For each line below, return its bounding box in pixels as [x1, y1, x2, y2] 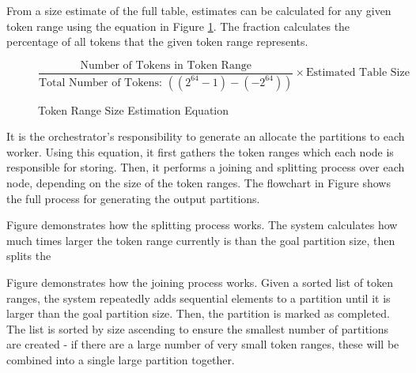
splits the [6, 247, 51, 264]
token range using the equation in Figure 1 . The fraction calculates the [6, 17, 350, 34]
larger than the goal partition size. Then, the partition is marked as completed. [6, 305, 390, 322]
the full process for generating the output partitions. [6, 190, 260, 206]
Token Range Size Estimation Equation [38, 101, 229, 118]
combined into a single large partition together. [6, 352, 235, 367]
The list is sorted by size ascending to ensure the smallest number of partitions [6, 320, 389, 337]
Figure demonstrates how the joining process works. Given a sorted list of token [6, 274, 394, 291]
